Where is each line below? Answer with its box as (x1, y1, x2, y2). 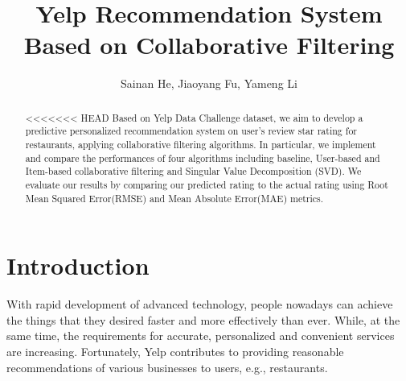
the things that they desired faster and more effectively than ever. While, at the (6, 311, 400, 328)
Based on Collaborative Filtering (23, 28, 395, 61)
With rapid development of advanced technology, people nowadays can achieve (6, 296, 393, 313)
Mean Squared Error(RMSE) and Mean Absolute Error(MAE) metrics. (25, 191, 324, 205)
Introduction (6, 249, 150, 282)
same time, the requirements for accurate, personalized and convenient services (6, 327, 395, 344)
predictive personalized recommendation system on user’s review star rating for (25, 124, 357, 138)
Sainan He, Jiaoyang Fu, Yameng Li (121, 75, 297, 92)
